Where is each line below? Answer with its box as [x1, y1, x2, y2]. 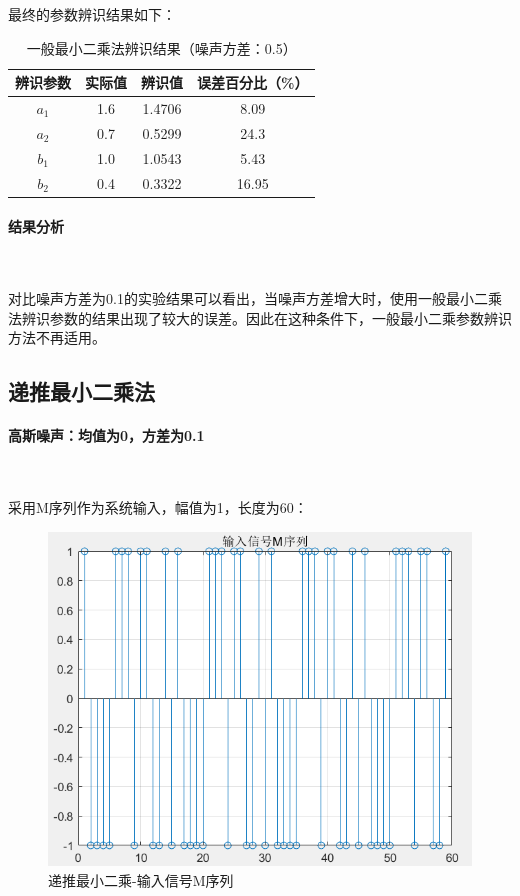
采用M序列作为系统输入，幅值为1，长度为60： [8, 497, 308, 517]
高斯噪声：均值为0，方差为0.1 [8, 425, 205, 446]
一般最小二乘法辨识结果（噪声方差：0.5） [26, 37, 297, 58]
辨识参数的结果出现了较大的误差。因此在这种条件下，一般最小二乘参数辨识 [21, 307, 512, 328]
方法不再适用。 [8, 327, 106, 348]
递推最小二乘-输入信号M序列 [48, 869, 234, 890]
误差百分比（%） [197, 72, 309, 93]
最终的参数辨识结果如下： [8, 4, 176, 24]
